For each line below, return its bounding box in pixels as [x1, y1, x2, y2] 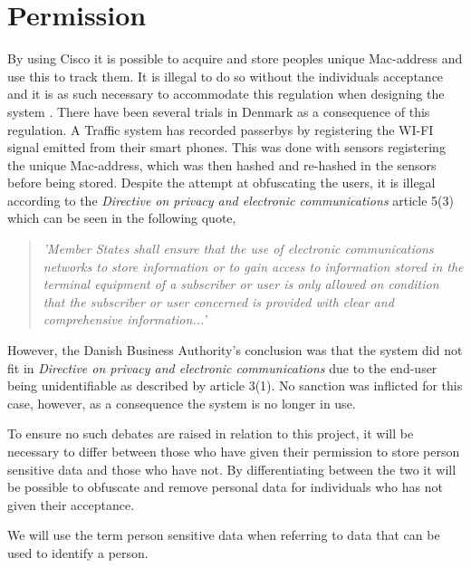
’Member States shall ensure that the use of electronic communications [43, 239, 434, 258]
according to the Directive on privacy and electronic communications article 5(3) [7, 190, 454, 209]
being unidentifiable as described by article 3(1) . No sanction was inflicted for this [7, 376, 463, 395]
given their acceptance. [7, 495, 135, 514]
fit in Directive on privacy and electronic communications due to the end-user [7, 358, 437, 377]
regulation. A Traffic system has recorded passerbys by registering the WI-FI [7, 120, 434, 139]
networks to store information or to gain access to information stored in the [43, 256, 464, 275]
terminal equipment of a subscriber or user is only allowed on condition [43, 274, 439, 294]
